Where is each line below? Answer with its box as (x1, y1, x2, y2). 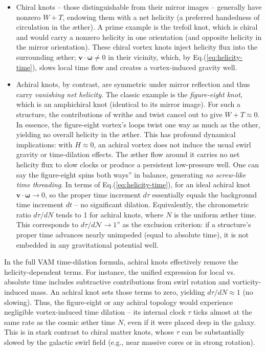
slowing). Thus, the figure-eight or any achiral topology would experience (4, 296, 233, 307)
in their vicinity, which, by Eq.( (108, 51, 207, 62)
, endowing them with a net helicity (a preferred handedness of (62, 11, 260, 22)
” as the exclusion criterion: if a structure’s (117, 219, 251, 230)
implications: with (16, 139, 73, 149)
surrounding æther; (16, 51, 76, 62)
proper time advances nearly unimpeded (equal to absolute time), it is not (16, 229, 249, 240)
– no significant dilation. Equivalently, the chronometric (74, 199, 249, 210)
